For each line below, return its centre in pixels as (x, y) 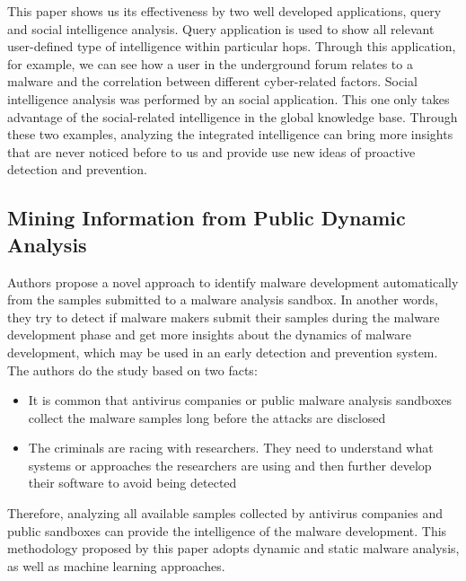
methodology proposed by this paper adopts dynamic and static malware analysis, (233, 548)
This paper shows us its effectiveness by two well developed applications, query (224, 11)
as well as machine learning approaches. (116, 565)
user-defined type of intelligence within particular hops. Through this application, (232, 46)
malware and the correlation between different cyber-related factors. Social (212, 81)
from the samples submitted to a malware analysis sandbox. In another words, (223, 299)
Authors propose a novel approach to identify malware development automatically (233, 282)
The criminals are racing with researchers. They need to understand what (231, 448)
